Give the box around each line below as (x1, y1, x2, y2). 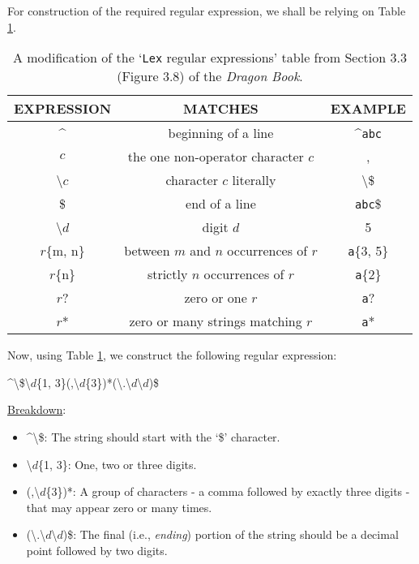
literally (232, 170, 276, 190)
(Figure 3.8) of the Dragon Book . (117, 67, 303, 86)
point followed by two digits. (26, 541, 168, 558)
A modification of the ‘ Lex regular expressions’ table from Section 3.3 (12, 48, 407, 67)
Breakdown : (7, 401, 66, 418)
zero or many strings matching (129, 312, 302, 331)
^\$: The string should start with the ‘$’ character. (26, 428, 280, 445)
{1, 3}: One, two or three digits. (38, 455, 197, 472)
